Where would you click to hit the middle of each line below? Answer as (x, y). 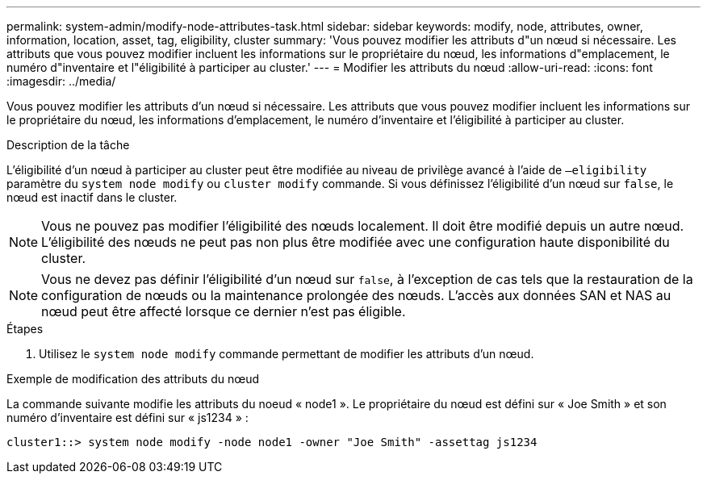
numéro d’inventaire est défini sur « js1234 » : (128, 417)
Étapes (25, 329)
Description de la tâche (68, 145)
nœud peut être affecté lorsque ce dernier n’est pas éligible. (224, 311)
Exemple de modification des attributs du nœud (133, 379)
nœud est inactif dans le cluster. (92, 197)
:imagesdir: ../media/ (61, 81)
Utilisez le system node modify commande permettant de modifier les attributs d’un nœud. (287, 354)
